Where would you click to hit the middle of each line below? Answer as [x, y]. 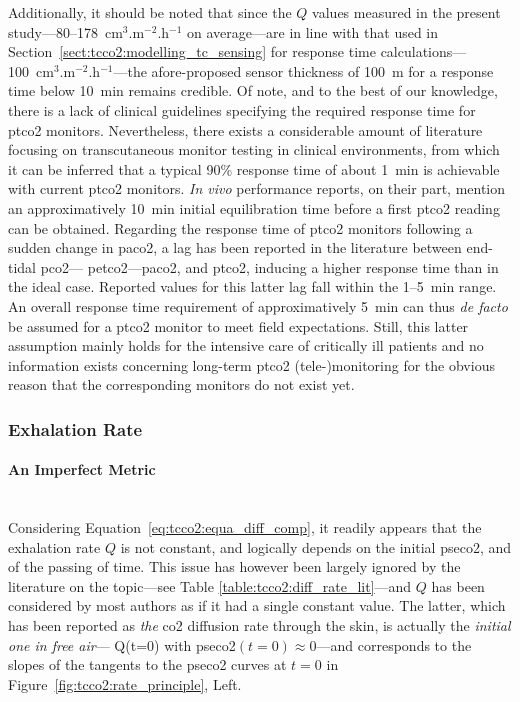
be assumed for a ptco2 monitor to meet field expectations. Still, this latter [238, 325]
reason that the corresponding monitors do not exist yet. [181, 384]
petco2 [107, 266]
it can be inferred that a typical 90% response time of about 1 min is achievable [254, 168]
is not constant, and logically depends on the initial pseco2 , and [316, 546]
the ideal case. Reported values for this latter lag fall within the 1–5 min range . [252, 286]
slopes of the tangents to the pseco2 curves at [147, 664]
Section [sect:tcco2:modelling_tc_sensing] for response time [192, 51]
